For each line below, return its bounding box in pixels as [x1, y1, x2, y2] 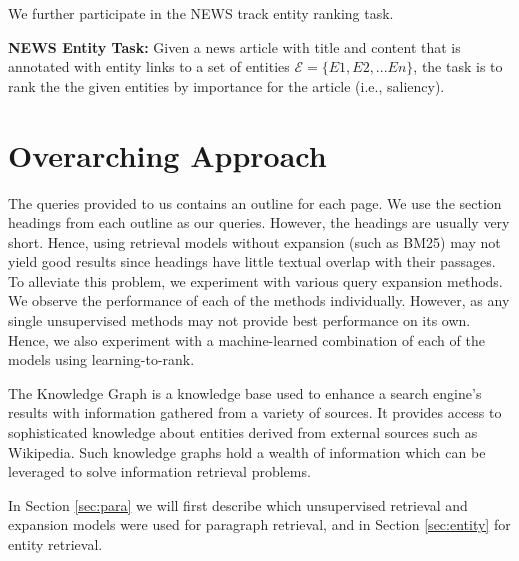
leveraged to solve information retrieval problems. [8, 461, 311, 482]
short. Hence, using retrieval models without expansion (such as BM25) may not [8, 231, 501, 252]
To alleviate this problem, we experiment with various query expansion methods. [8, 270, 503, 291]
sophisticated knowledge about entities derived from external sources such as [8, 422, 478, 443]
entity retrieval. [8, 534, 103, 554]
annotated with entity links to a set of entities [8, 56, 290, 77]
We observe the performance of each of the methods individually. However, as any [8, 290, 510, 311]
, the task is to [413, 56, 503, 77]
